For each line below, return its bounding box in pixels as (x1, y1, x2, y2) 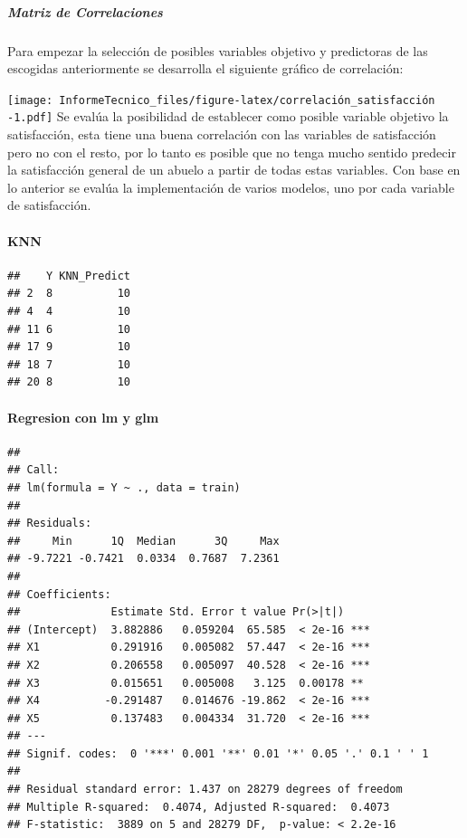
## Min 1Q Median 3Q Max (7, 534, 280, 548)
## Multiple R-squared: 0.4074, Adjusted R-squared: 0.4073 (7, 800, 390, 814)
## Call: (7, 463, 60, 477)
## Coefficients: (7, 587, 111, 601)
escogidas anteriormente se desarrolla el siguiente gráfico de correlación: (7, 59, 404, 78)
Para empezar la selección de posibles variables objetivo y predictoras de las (7, 41, 428, 60)
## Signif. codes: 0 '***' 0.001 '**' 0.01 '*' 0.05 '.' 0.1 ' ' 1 (7, 747, 429, 760)
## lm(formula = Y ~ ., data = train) (7, 481, 241, 494)
